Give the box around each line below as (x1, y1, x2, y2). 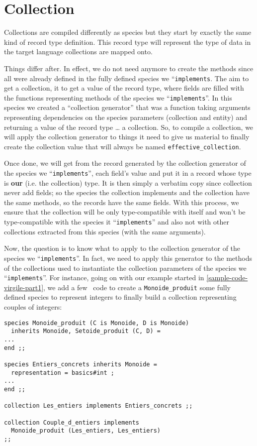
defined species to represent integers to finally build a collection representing (4, 292, 237, 302)
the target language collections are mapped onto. (4, 46, 153, 57)
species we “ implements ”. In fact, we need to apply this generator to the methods (4, 252, 252, 263)
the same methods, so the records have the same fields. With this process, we (4, 197, 239, 207)
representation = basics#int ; (11, 369, 114, 376)
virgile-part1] (4, 282, 44, 292)
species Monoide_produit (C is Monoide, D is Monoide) (4, 319, 189, 327)
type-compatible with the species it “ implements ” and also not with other (4, 217, 229, 227)
